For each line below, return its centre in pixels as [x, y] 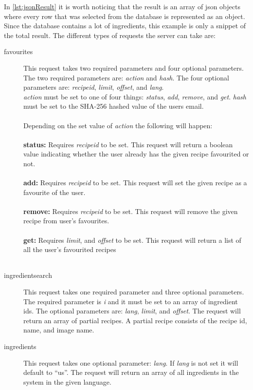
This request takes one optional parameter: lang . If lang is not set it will [131, 362]
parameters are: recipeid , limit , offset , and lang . [94, 87]
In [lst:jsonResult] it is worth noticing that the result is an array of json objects [122, 6]
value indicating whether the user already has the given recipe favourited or [136, 154]
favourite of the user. [54, 192]
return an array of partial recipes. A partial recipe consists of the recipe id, [135, 320]
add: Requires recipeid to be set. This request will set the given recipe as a [135, 183]
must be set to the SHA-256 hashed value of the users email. [114, 106]
